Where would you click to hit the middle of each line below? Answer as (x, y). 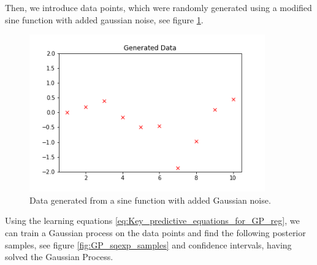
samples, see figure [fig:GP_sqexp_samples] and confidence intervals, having (148, 244)
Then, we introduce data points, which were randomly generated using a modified (158, 7)
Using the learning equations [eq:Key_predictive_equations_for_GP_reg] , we (152, 221)
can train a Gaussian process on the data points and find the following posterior (155, 232)
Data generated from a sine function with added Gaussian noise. (150, 200)
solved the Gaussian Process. (59, 257)
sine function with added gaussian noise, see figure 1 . (104, 19)
